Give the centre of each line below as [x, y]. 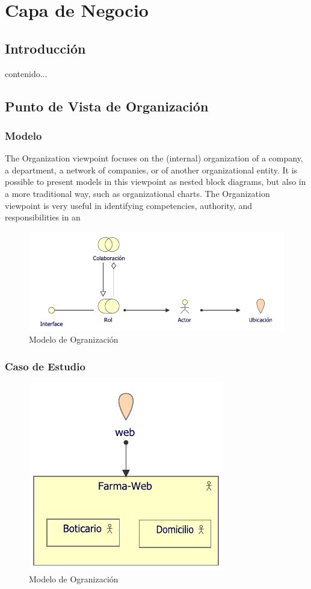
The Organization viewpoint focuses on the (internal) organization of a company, [154, 158]
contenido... [26, 73]
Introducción [45, 48]
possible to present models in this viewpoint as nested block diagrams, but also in [155, 182]
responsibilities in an [43, 217]
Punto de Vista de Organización [107, 106]
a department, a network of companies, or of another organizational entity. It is [151, 170]
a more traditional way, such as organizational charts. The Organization [137, 193]
